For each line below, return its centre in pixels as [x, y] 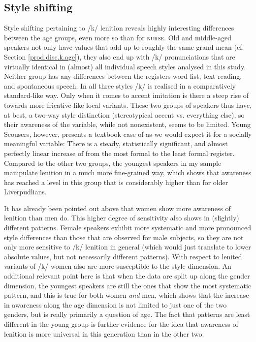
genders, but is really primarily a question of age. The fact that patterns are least [127, 314]
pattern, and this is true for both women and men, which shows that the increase [127, 295]
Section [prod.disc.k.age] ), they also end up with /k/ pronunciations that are [120, 56]
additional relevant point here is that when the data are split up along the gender [127, 276]
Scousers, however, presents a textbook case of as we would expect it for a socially [128, 134]
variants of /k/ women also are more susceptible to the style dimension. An [118, 266]
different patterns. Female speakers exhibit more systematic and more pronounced [128, 228]
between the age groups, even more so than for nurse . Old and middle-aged [118, 37]
